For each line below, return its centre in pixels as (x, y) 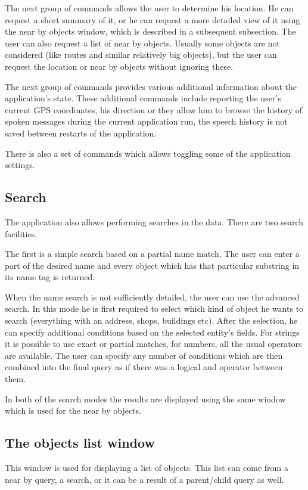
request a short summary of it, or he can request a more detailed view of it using (153, 19)
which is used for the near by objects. (73, 410)
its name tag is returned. (50, 277)
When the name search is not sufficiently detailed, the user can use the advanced (152, 297)
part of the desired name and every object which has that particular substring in (152, 265)
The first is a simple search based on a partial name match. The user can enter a (152, 254)
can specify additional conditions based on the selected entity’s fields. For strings (152, 332)
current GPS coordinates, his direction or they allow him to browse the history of (154, 109)
